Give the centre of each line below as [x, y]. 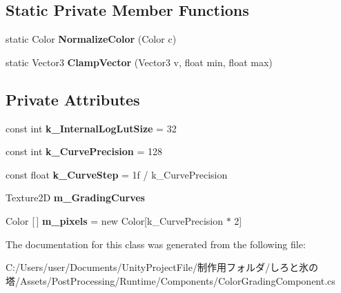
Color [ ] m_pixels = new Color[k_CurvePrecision [115, 220]
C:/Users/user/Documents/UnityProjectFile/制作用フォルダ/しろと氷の [162, 267]
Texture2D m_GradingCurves [75, 198]
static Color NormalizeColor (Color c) [91, 39]
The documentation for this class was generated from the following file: [156, 244]
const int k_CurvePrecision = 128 [84, 151]
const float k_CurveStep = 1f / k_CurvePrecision [117, 174]
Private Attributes [73, 99]
